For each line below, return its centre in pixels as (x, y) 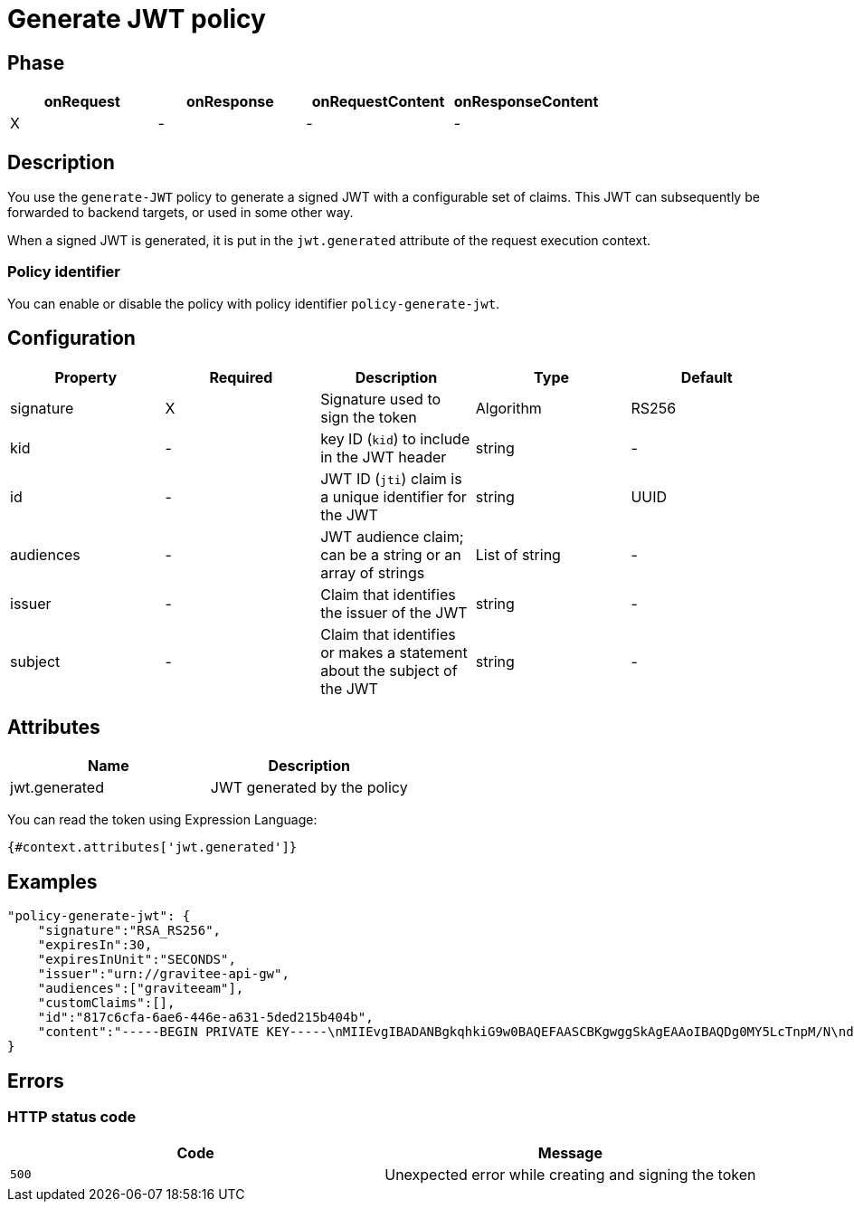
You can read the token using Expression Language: (162, 820)
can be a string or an (391, 554)
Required (241, 377)
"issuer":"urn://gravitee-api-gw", (163, 974)
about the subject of (389, 670)
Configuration (71, 338)
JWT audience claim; (392, 536)
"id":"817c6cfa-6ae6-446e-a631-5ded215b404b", (205, 1018)
